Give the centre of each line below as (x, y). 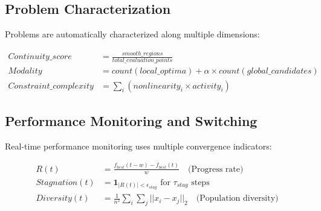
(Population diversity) (237, 199)
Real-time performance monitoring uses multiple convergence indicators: (138, 146)
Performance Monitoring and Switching (131, 120)
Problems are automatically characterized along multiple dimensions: (132, 34)
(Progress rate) (216, 169)
